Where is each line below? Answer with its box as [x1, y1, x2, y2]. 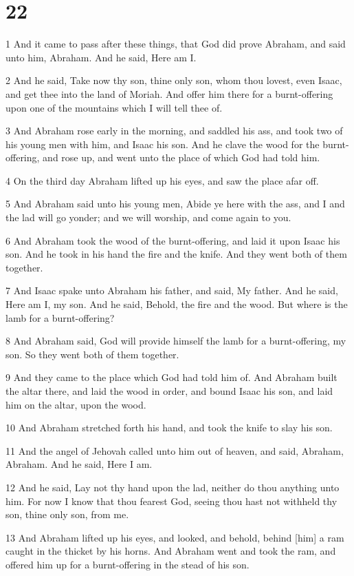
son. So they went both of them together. [5, 347, 179, 361]
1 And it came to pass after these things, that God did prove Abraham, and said [5, 37, 346, 51]
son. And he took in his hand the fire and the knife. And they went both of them [5, 247, 347, 261]
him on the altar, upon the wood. [5, 397, 146, 411]
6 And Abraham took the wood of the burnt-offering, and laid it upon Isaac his [5, 233, 340, 247]
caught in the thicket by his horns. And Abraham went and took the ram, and [5, 544, 336, 558]
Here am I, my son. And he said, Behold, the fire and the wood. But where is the [5, 297, 348, 311]
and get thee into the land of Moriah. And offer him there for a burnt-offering [5, 86, 333, 101]
